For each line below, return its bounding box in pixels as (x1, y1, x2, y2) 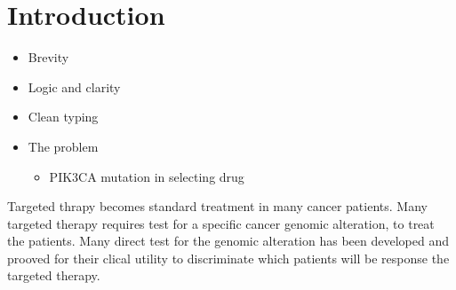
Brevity (28, 48, 69, 67)
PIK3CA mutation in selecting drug (49, 167, 244, 185)
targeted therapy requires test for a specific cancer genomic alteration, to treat (7, 214, 435, 232)
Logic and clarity (28, 77, 121, 96)
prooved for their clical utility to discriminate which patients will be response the (7, 248, 450, 267)
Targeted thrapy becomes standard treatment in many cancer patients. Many (7, 197, 428, 216)
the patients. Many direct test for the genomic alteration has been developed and (7, 231, 449, 250)
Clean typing (28, 107, 99, 126)
